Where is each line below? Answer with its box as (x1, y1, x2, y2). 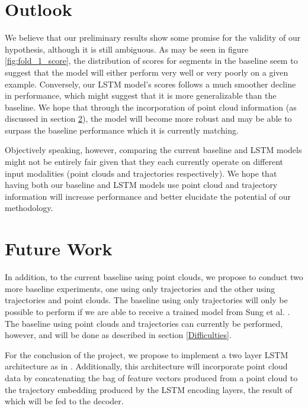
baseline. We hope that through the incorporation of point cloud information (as (5, 100, 297, 113)
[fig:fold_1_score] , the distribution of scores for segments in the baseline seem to (5, 54, 298, 67)
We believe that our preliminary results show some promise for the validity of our (5, 31, 301, 44)
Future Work (5, 236, 113, 261)
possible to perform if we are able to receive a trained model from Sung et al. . (5, 305, 290, 317)
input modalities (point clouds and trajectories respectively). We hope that (5, 167, 277, 179)
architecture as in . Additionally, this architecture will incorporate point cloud (5, 360, 288, 372)
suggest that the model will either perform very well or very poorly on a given (5, 66, 288, 78)
